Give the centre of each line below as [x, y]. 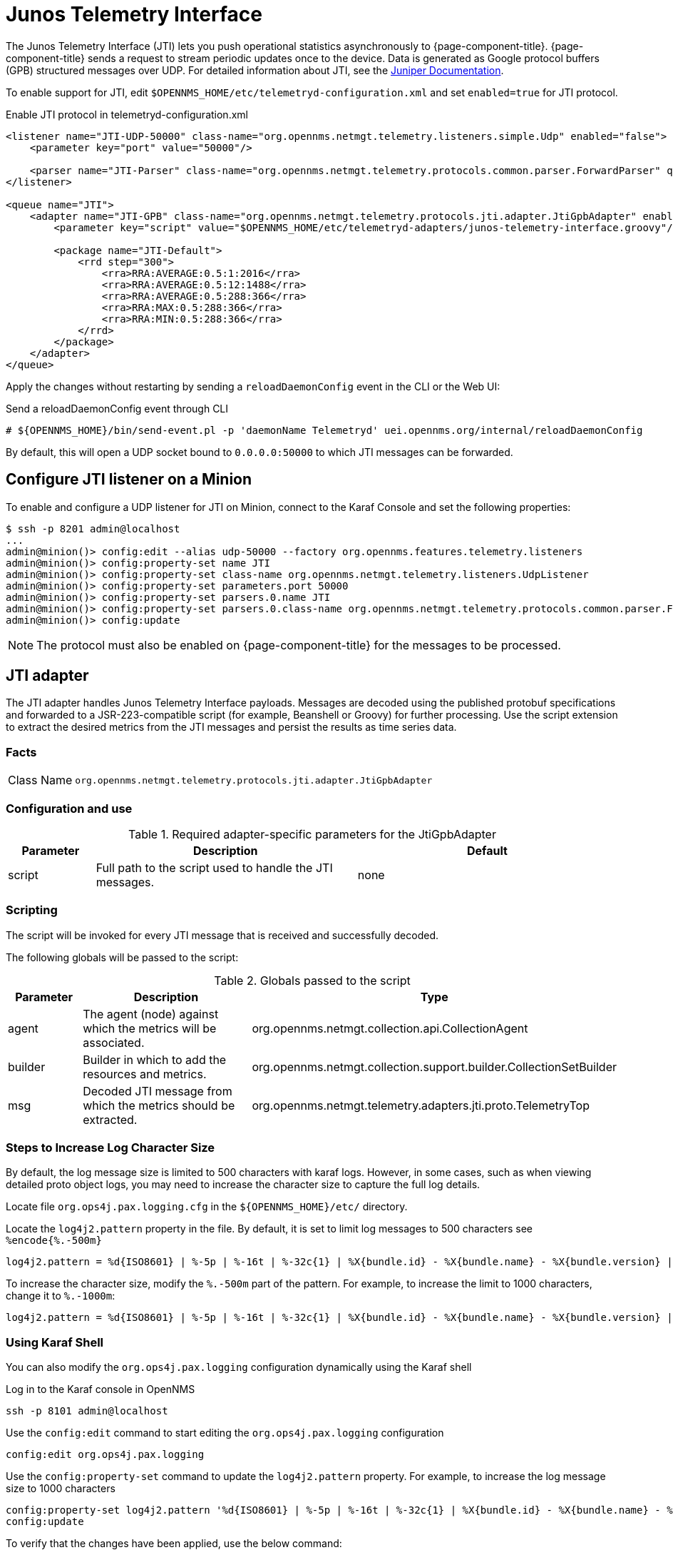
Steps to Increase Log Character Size [111, 1148]
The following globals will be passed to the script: [122, 957]
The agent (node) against [151, 1014]
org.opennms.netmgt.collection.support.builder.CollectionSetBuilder [434, 1067]
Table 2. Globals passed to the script [312, 980]
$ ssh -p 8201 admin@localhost [93, 528]
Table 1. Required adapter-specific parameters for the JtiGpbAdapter [312, 834]
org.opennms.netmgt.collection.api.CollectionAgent [390, 1028]
